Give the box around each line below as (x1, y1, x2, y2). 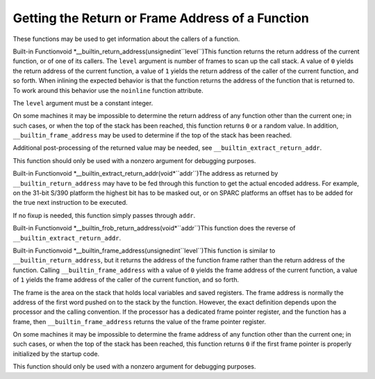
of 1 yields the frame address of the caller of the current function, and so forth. (12, 276, 240, 284)
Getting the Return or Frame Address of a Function (12, 10, 309, 26)
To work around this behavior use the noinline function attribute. (12, 86, 204, 94)
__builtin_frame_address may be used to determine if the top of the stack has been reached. (12, 131, 292, 140)
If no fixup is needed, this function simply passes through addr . (12, 211, 196, 219)
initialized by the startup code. (12, 349, 100, 357)
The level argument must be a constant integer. (12, 99, 153, 107)
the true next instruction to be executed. (12, 199, 128, 207)
